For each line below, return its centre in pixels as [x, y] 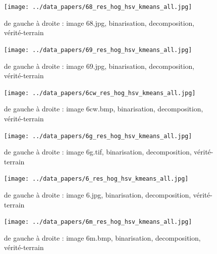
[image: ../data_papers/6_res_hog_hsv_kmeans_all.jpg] [96, 179]
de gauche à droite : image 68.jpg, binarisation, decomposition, [99, 23]
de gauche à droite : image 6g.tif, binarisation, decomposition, [98, 152]
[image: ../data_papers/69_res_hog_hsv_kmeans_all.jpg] [98, 50]
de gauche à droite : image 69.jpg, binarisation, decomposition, [99, 66]
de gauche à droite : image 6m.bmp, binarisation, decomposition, [102, 237]
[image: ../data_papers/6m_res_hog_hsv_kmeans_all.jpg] [98, 222]
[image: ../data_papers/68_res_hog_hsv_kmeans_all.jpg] [98, 7]
